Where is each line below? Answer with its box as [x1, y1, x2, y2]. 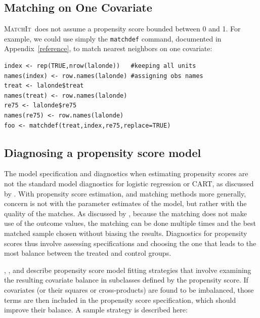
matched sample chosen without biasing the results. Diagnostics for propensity [4, 227, 247, 238]
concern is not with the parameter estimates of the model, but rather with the [4, 198, 247, 209]
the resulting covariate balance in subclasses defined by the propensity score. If [4, 274, 248, 285]
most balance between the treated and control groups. [4, 248, 171, 258]
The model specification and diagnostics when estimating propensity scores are [4, 168, 248, 179]
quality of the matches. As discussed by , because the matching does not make [4, 208, 247, 218]
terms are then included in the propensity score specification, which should [4, 294, 236, 305]
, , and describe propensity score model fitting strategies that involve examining [4, 264, 251, 275]
